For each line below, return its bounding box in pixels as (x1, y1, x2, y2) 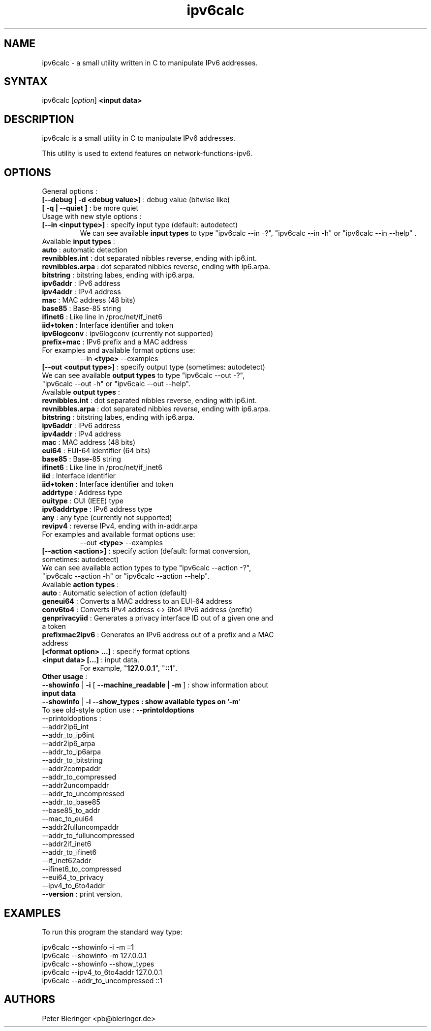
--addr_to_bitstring (42, 756, 103, 765)
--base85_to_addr (42, 806, 100, 815)
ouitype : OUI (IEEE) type (42, 497, 123, 505)
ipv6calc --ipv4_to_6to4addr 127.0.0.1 (42, 968, 162, 976)
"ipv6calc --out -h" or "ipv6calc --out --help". (42, 379, 190, 388)
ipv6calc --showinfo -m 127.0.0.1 (42, 951, 147, 960)
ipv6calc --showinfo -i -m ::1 (42, 942, 134, 951)
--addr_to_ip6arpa (42, 748, 101, 756)
